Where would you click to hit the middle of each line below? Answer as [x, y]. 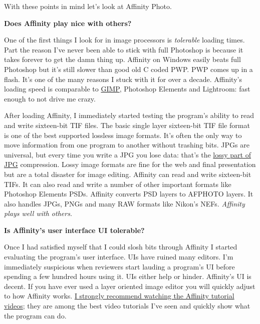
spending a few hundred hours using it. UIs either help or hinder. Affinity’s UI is [128, 276]
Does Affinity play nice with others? [68, 23]
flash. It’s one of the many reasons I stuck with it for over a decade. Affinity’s [123, 79]
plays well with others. [38, 213]
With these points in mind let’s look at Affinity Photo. [88, 6]
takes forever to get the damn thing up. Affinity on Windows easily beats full [122, 59]
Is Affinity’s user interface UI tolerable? [74, 230]
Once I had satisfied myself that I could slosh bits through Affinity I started [121, 247]
